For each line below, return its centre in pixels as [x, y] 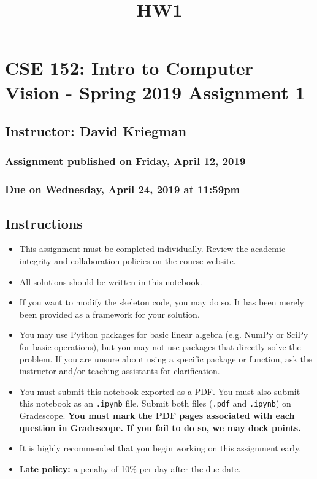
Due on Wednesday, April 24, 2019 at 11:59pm [123, 189]
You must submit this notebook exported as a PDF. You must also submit [160, 391]
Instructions [44, 223]
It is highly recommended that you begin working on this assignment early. [160, 448]
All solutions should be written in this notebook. [111, 281]
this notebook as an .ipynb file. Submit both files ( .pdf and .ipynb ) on [155, 403]
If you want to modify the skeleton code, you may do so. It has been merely [162, 302]
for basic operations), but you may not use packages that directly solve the [160, 346]
